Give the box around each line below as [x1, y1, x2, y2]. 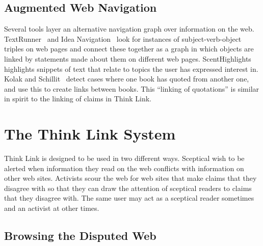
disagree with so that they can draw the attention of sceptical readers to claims [4, 182, 252, 193]
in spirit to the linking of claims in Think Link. [4, 93, 151, 104]
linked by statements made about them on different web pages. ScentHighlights [4, 53, 251, 64]
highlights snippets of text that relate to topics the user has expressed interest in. [4, 63, 258, 74]
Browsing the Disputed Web [4, 228, 156, 243]
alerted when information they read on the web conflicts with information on [4, 162, 244, 173]
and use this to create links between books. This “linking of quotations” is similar [4, 83, 259, 94]
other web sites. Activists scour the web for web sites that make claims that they [4, 173, 257, 183]
